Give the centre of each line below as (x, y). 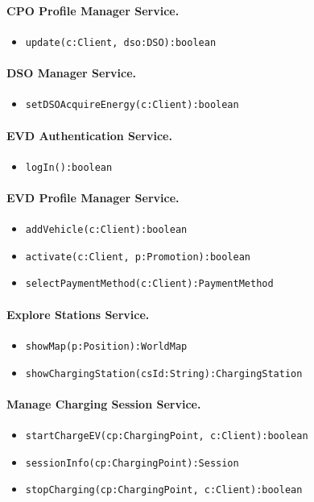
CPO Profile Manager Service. (93, 10)
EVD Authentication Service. (89, 135)
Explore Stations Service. (78, 314)
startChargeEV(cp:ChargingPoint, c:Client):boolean (167, 436)
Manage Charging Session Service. (104, 403)
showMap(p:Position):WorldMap (106, 346)
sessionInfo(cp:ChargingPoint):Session (132, 463)
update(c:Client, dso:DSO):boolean (121, 42)
